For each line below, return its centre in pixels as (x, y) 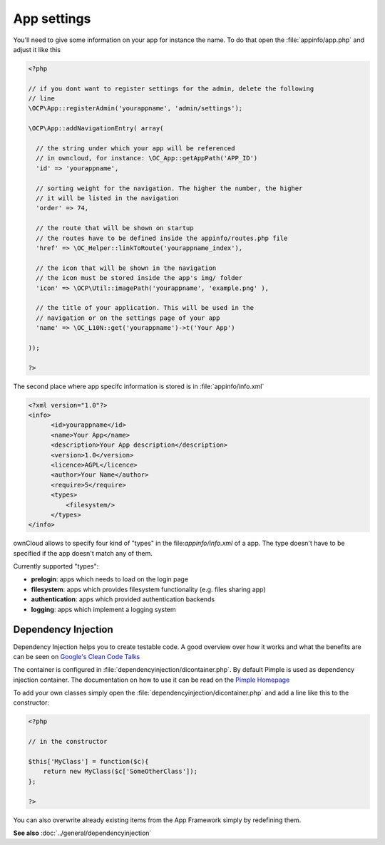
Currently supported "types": (56, 566)
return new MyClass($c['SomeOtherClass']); (120, 772)
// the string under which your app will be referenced (135, 149)
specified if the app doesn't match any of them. (83, 553)
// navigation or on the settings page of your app (128, 318)
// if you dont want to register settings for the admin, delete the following (171, 88)
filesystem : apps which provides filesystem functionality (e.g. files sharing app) (149, 589)
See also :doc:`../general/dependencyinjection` (82, 833)
